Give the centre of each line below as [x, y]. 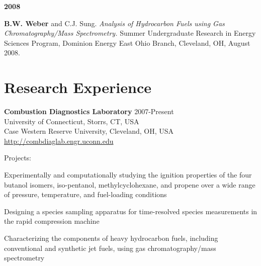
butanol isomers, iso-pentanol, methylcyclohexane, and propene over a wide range [130, 184]
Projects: [18, 158]
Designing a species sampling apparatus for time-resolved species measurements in [131, 211]
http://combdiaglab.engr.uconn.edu [59, 141]
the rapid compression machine [52, 221]
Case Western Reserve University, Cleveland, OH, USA [89, 131]
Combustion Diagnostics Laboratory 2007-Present [89, 111]
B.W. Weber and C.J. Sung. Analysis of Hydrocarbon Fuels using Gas [114, 23]
